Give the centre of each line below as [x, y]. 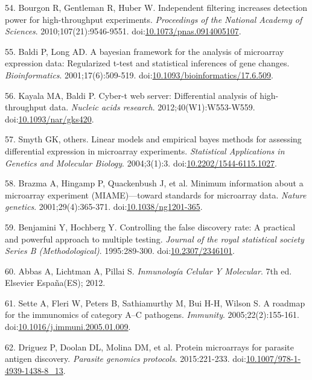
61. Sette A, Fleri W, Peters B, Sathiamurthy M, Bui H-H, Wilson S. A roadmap [155, 302]
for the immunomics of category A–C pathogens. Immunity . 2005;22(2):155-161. [152, 315]
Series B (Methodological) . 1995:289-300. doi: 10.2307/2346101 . [120, 251]
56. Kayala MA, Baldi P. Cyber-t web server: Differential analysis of [131, 95]
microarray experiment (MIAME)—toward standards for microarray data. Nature [156, 195]
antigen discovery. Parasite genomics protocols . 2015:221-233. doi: [126, 359]
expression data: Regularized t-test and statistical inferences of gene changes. [147, 63]
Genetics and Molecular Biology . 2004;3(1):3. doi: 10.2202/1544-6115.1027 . [141, 163]
